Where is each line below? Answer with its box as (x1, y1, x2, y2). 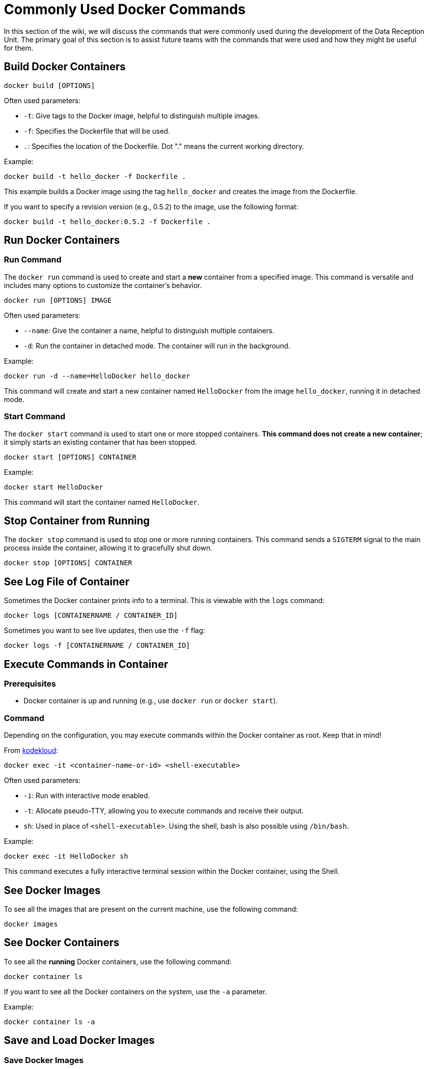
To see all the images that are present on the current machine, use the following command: (4, 905, 298, 914)
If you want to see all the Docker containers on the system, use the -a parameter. (4, 987, 267, 996)
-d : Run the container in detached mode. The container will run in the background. (24, 341, 291, 350)
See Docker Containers (4, 936, 119, 949)
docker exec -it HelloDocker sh (4, 852, 128, 861)
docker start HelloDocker (4, 483, 104, 491)
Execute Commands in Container (4, 658, 168, 670)
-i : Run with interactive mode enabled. (24, 791, 150, 800)
